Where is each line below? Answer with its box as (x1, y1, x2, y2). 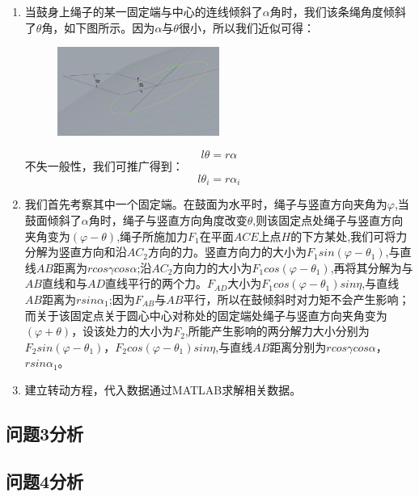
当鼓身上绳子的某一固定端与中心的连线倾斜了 (24, 3, 263, 19)
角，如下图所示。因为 (41, 19, 155, 36)
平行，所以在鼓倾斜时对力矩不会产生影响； (183, 291, 410, 307)
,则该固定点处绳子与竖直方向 (252, 212, 404, 229)
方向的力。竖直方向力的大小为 (148, 243, 307, 260)
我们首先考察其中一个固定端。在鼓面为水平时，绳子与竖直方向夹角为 (24, 196, 387, 213)
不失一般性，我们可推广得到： (24, 158, 184, 175)
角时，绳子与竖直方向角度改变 (88, 212, 248, 229)
